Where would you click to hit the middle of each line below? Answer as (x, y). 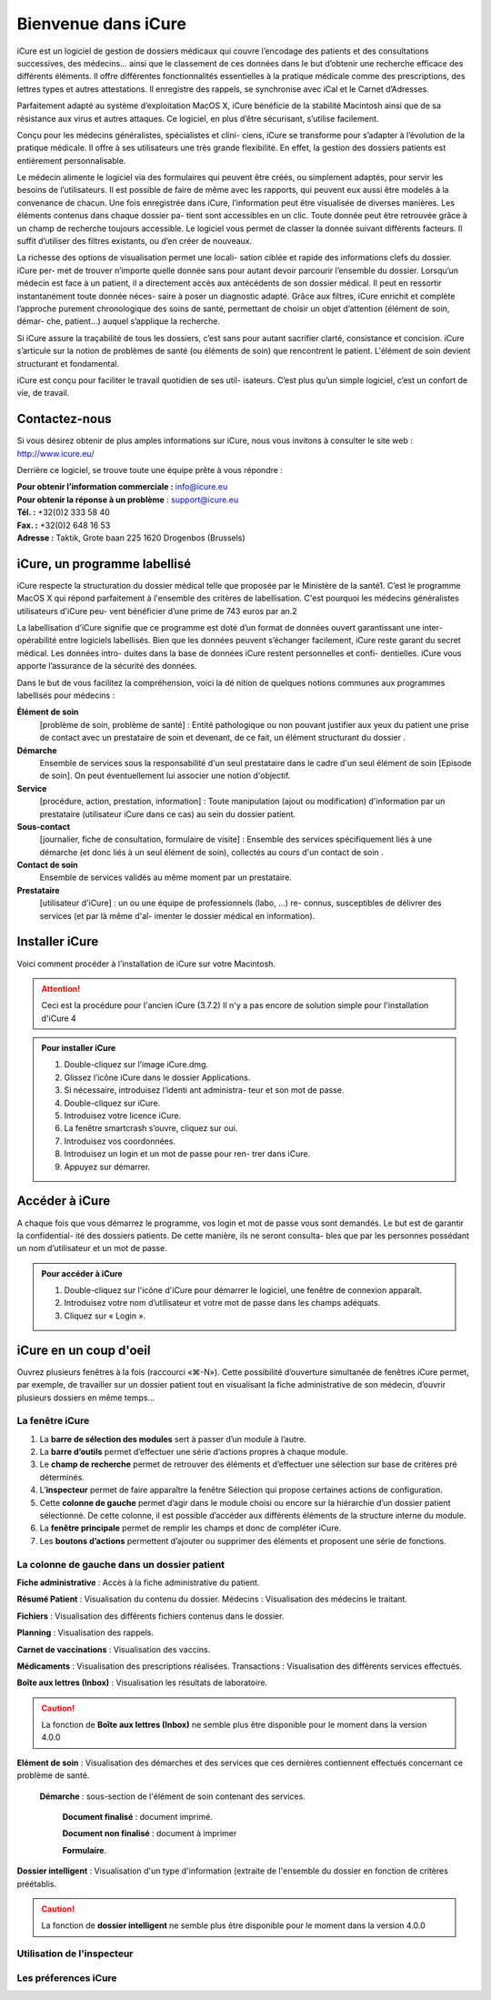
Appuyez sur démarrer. (107, 1167)
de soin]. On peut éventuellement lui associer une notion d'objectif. (165, 776)
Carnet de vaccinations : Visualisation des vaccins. (114, 1649)
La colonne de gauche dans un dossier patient (121, 1564)
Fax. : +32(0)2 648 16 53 (64, 525)
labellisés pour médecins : (66, 695)
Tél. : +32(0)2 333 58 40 (64, 512)
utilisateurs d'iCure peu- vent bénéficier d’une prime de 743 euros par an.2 (157, 611)
